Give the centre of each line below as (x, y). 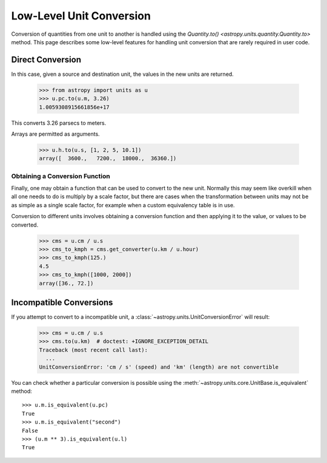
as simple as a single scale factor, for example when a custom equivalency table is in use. (123, 205)
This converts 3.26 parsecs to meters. (59, 123)
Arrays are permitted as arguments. (55, 134)
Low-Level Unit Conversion (81, 16)
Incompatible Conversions (62, 302)
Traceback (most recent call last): (94, 350)
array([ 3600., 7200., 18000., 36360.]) (108, 158)
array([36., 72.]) (66, 283)
